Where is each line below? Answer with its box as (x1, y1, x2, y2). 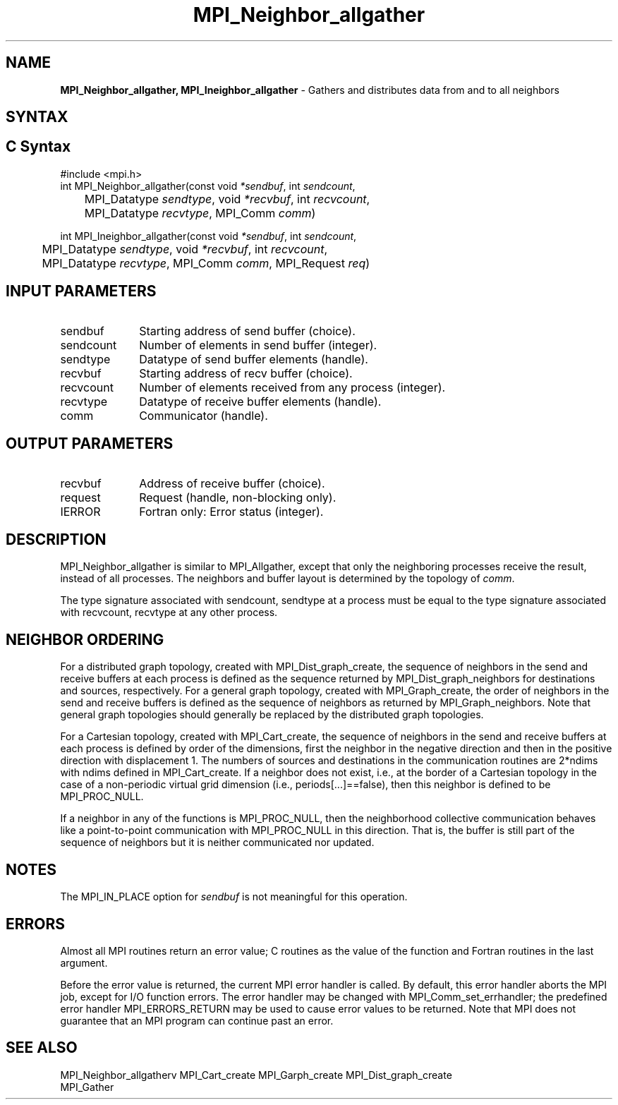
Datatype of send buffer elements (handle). (139, 351, 368, 366)
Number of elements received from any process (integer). (139, 380, 446, 394)
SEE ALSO (6, 1039, 78, 1057)
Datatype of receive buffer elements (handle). (139, 394, 382, 409)
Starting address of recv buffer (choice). (139, 366, 353, 380)
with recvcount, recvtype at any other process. (60, 606, 278, 619)
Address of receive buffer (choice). (139, 476, 325, 490)
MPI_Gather (60, 1080, 114, 1093)
